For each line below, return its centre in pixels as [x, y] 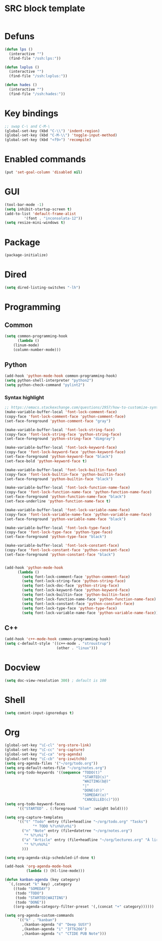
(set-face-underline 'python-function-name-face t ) [58, 501]
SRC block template [45, 8]
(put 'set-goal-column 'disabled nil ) [44, 172]
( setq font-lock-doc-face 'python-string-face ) [71, 586]
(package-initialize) [26, 255]
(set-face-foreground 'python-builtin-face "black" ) [59, 479]
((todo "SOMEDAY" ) [32, 889]
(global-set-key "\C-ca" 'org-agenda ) [44, 755]
